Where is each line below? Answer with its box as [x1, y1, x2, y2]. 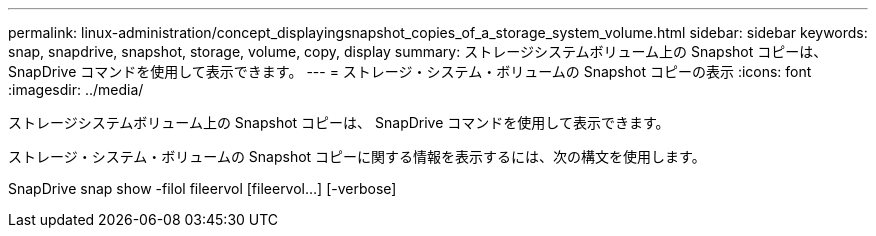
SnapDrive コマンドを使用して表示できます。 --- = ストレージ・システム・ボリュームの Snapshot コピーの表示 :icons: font [8, 63, 812, 80]
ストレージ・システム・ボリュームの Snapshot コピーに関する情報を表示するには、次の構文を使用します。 [8, 148, 706, 165]
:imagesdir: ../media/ [8, 81, 144, 98]
